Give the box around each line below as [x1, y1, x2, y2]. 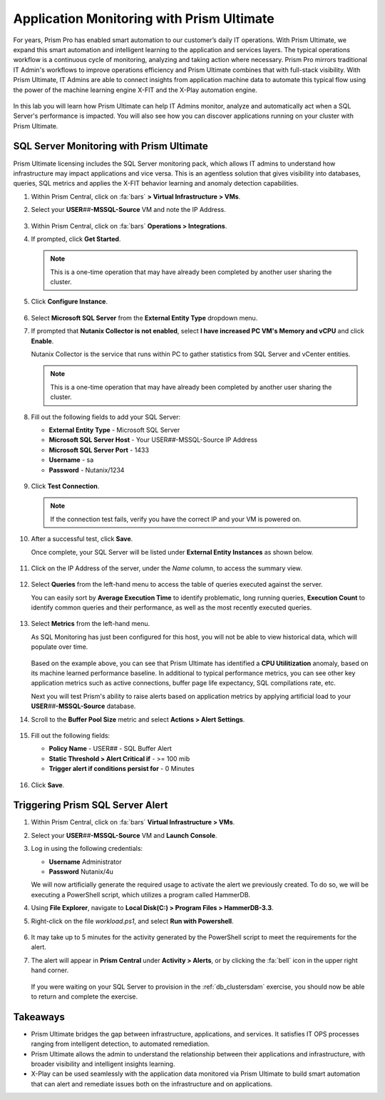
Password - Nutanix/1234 [48, 465, 125, 474]
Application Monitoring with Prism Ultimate [13, 11, 274, 26]
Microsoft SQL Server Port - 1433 [48, 445, 150, 454]
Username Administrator [48, 857, 122, 866]
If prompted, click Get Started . [31, 234, 121, 243]
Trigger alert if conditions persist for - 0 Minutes [48, 765, 195, 773]
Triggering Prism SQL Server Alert [13, 799, 168, 812]
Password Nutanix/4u [48, 867, 114, 876]
